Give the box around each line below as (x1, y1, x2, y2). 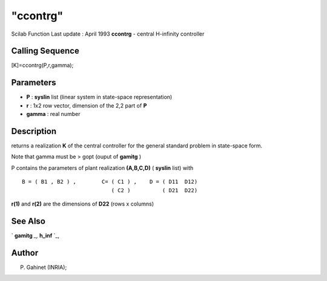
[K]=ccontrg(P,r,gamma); (11, 62, 74, 69)
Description (11, 126, 57, 136)
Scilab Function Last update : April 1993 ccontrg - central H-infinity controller (11, 30, 205, 37)
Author (11, 248, 39, 258)
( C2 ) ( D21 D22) (111, 187, 198, 193)
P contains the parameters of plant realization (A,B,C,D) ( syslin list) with (11, 164, 194, 172)
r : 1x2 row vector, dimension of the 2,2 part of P (26, 102, 147, 109)
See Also (11, 216, 45, 226)
